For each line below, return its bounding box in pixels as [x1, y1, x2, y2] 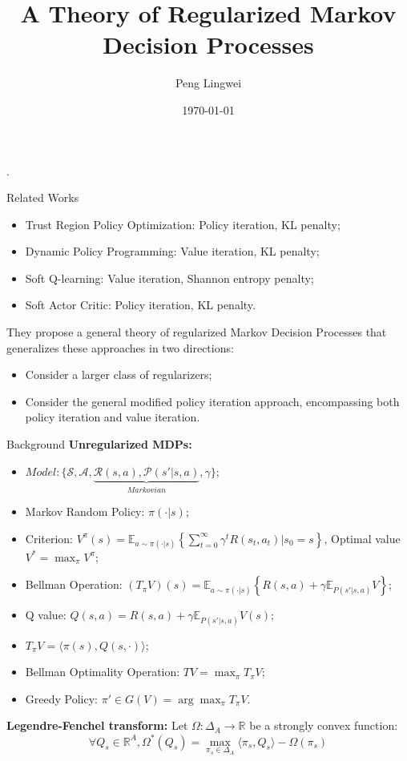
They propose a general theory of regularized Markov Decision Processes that [6, 324, 387, 340]
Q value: [25, 606, 66, 623]
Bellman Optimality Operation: [25, 663, 180, 680]
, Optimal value [324, 529, 401, 546]
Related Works [6, 189, 79, 206]
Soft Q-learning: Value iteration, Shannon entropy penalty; [25, 269, 314, 286]
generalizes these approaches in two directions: [6, 339, 234, 356]
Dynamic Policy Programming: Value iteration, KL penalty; [25, 243, 320, 260]
